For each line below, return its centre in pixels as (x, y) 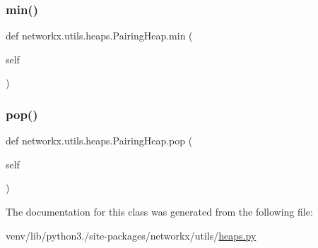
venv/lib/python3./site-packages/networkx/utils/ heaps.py (131, 235)
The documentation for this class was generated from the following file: (159, 211)
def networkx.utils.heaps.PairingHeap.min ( (99, 36)
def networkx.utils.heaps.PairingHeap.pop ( (99, 141)
